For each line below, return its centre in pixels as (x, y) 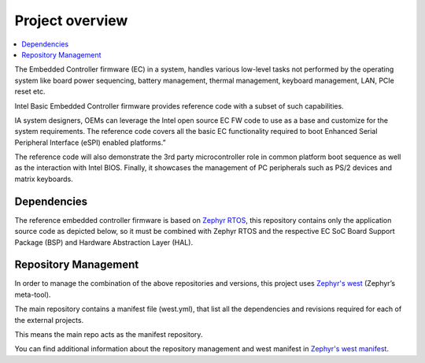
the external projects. (49, 320)
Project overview (71, 20)
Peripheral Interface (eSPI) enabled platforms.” (90, 143)
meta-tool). (33, 294)
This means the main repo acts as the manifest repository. (109, 334)
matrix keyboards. (44, 179)
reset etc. (30, 91)
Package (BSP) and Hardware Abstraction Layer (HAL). (103, 242)
